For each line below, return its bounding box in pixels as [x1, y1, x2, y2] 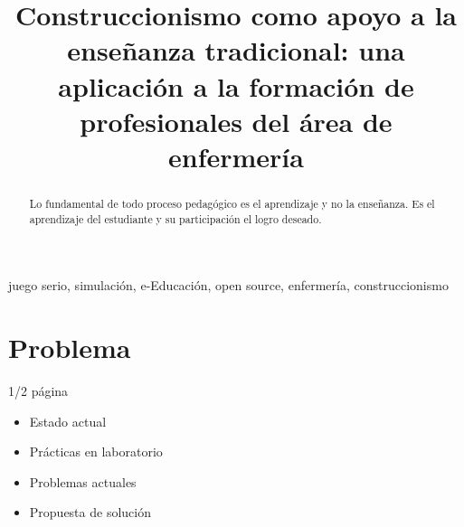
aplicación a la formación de [58, 67, 414, 104]
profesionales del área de [80, 102, 393, 139]
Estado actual [29, 411, 107, 430]
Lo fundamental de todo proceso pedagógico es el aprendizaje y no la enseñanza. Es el [29, 195, 435, 211]
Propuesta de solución [29, 503, 151, 522]
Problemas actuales [29, 472, 137, 491]
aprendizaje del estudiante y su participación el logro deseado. [29, 211, 322, 226]
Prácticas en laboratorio [29, 442, 163, 461]
